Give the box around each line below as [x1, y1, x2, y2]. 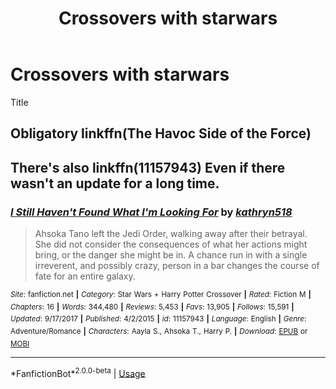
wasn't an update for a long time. [10, 175, 220, 192]
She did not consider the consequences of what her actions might [34, 238, 308, 251]
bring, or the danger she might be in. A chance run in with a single [34, 249, 308, 261]
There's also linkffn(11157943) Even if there [10, 159, 286, 176]
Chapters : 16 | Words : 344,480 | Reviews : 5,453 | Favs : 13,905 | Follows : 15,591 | [10, 302, 295, 312]
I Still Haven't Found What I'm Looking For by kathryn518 [10, 205, 293, 219]
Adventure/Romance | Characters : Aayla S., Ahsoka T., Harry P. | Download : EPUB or [10, 326, 308, 336]
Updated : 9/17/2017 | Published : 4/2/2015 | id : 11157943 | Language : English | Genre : [10, 314, 307, 324]
